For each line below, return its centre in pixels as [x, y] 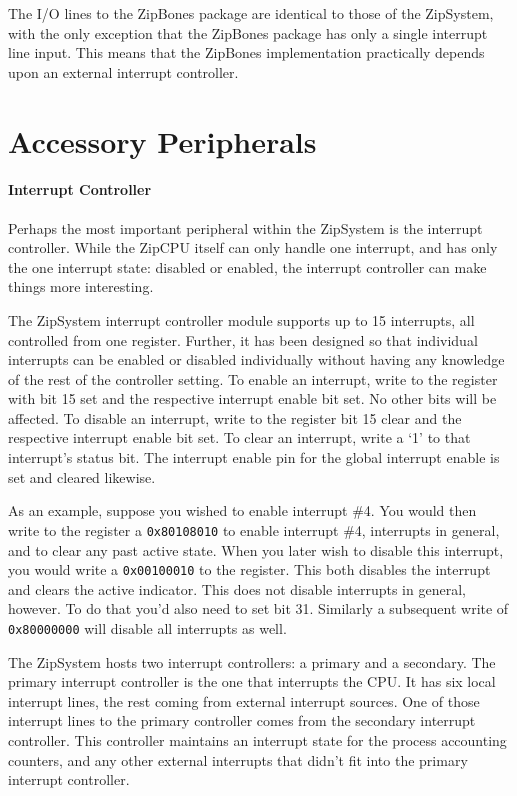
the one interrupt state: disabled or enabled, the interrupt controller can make [247, 266]
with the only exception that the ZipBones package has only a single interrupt [248, 32]
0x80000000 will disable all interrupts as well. [147, 627]
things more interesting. [81, 286]
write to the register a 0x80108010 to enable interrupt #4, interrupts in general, [254, 529]
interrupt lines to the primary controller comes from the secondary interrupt [242, 720]
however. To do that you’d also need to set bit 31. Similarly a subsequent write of [258, 608]
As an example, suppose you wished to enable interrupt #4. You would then [242, 510]
